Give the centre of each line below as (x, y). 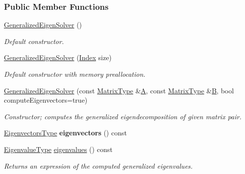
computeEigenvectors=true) (46, 100)
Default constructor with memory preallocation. (75, 74)
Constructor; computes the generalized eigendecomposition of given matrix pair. (123, 116)
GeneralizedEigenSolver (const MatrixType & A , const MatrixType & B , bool (119, 90)
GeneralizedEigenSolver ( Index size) (58, 57)
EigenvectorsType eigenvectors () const (65, 133)
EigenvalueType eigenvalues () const (58, 149)
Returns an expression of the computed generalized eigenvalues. (98, 165)
